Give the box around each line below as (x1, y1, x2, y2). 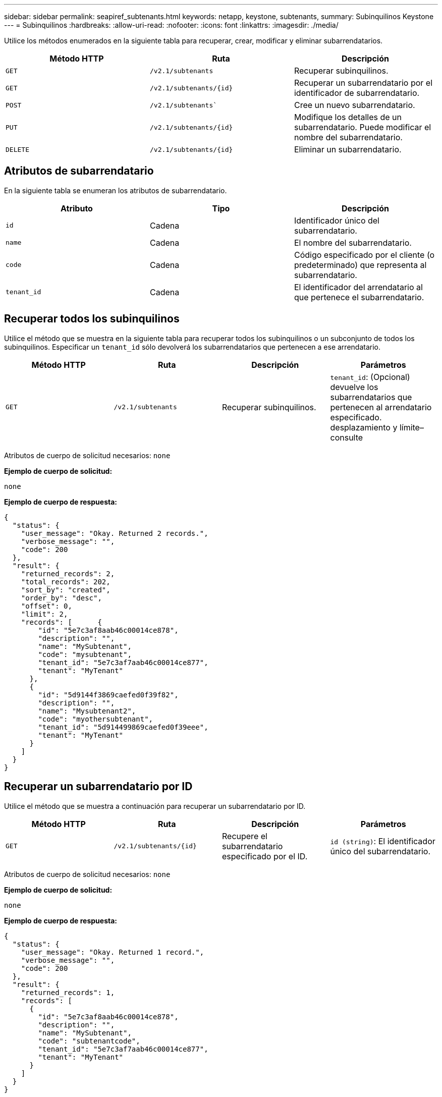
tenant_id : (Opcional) (330, 371, 410, 382)
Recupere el (222, 831, 267, 841)
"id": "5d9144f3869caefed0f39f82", (38, 690, 179, 699)
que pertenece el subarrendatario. (294, 292, 424, 302)
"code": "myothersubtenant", (38, 715, 153, 723)
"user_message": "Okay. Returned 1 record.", (21, 948, 204, 956)
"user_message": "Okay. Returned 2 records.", (21, 529, 208, 537)
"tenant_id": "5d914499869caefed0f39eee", (38, 723, 208, 731)
